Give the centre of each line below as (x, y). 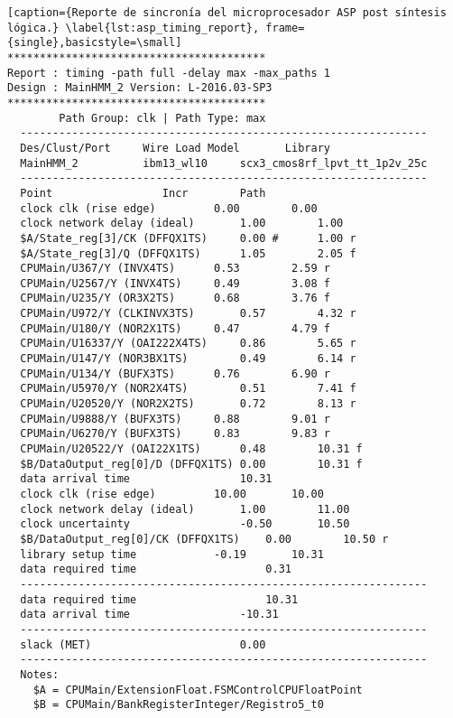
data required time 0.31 (156, 569)
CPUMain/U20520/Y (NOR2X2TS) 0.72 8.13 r (188, 404)
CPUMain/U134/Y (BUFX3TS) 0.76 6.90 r (175, 373)
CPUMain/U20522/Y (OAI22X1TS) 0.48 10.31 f (191, 449)
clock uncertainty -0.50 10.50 (185, 524)
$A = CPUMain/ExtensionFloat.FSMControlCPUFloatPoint (198, 690)
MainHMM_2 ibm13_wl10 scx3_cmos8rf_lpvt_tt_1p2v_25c (224, 163)
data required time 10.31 (159, 599)
